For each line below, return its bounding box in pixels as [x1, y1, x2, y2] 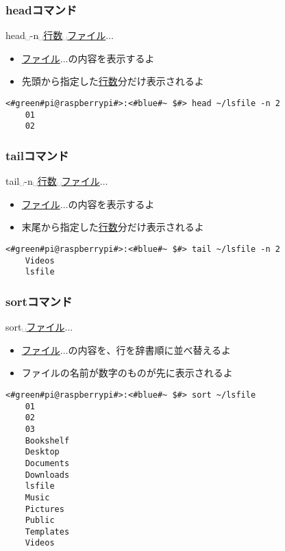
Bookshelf [25, 435, 70, 446]
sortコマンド [5, 292, 73, 309]
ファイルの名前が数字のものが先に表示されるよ [21, 366, 233, 380]
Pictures [25, 504, 64, 514]
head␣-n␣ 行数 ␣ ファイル [5, 28, 106, 42]
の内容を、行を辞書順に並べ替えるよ [68, 342, 232, 357]
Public [25, 515, 55, 526]
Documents [25, 458, 70, 468]
